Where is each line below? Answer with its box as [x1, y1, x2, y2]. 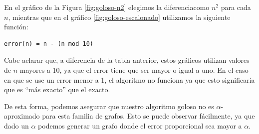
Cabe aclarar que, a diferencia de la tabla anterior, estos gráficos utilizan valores [4, 55, 250, 65]
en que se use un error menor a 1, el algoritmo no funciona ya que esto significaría [4, 74, 255, 85]
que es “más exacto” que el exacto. [4, 84, 110, 95]
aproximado [4, 111, 40, 121]
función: [4, 21, 28, 32]
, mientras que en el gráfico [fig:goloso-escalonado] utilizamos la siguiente [8, 11, 231, 22]
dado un [4, 120, 29, 131]
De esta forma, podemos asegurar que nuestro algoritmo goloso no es [4, 101, 214, 111]
